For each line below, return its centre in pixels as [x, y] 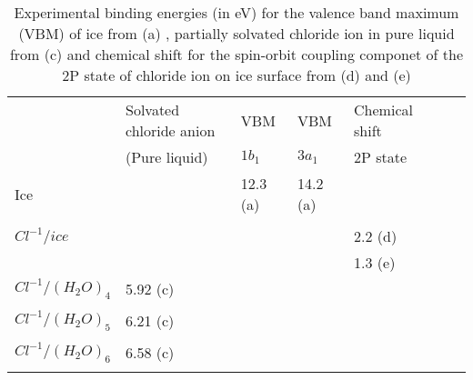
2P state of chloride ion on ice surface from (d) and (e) [236, 75]
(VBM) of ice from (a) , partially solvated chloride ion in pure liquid [236, 33]
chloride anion [170, 130]
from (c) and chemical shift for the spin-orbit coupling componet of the [236, 54]
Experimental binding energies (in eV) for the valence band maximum [236, 12]
